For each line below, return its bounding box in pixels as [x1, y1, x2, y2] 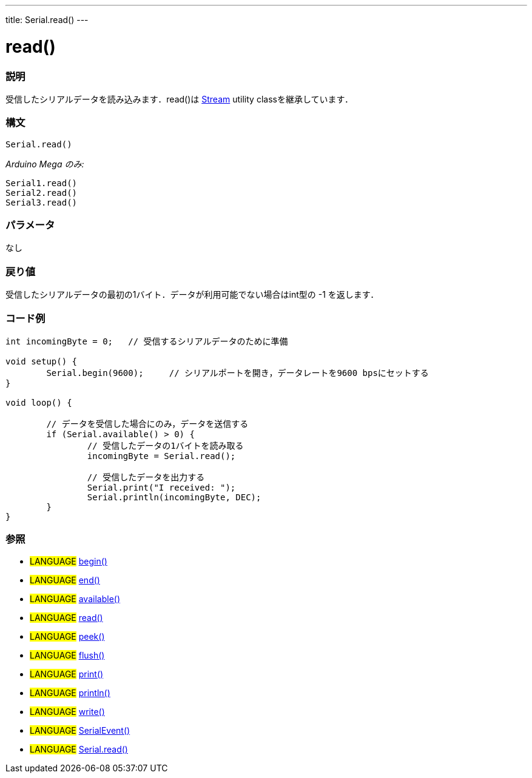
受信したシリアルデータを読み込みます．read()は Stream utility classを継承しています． [5, 93, 353, 104]
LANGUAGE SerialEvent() [30, 725, 130, 736]
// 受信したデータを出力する [87, 472, 205, 482]
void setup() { [5, 356, 78, 366]
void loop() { [5, 397, 72, 407]
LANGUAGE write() [30, 706, 105, 717]
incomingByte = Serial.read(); [87, 451, 236, 461]
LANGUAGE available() [30, 593, 121, 604]
